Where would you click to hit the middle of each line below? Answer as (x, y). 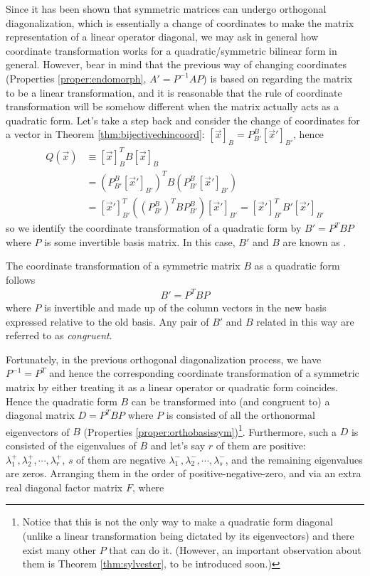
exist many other (59, 549)
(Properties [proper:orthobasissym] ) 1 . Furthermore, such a (210, 430)
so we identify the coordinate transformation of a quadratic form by (154, 228)
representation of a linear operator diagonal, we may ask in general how (162, 37)
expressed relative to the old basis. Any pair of (107, 321)
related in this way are (305, 321)
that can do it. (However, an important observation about (235, 549)
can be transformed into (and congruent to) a (231, 401)
